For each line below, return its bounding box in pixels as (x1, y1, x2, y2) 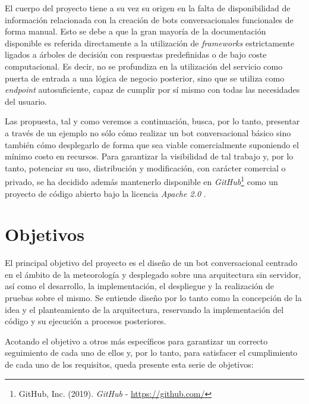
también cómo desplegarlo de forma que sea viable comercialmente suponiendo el (5, 138, 299, 151)
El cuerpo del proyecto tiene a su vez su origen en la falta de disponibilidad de (5, 2, 291, 14)
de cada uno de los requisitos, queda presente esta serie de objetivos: (5, 358, 254, 371)
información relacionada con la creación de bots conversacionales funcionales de (5, 13, 294, 26)
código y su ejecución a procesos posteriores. (5, 315, 166, 327)
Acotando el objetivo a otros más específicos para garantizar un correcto (5, 334, 268, 347)
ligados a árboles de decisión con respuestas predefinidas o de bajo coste (5, 48, 267, 61)
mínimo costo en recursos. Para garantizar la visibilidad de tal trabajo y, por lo (5, 150, 294, 162)
